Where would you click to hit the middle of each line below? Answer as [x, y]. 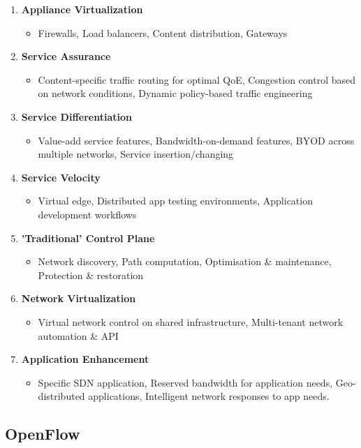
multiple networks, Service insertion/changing [136, 154]
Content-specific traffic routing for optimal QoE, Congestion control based [197, 79]
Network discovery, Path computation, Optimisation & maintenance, [185, 261]
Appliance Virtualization [82, 9]
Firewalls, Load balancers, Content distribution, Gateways [163, 32]
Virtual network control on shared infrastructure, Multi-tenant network [191, 321]
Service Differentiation [76, 116]
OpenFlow [43, 434]
